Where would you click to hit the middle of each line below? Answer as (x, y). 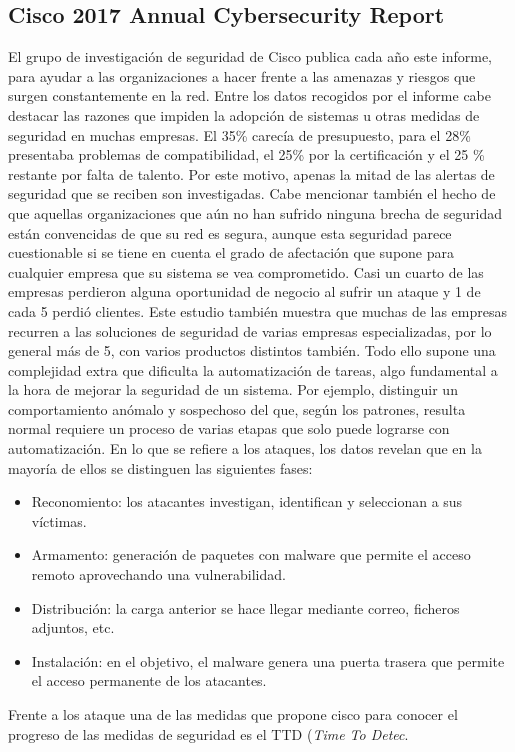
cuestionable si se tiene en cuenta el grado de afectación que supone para (231, 252)
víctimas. (59, 520)
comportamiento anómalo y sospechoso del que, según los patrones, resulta (237, 408)
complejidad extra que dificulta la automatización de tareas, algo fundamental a (253, 369)
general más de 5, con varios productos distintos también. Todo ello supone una (252, 350)
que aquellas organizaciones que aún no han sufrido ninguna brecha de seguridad (255, 212)
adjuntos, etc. (73, 627)
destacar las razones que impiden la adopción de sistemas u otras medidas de (244, 114)
